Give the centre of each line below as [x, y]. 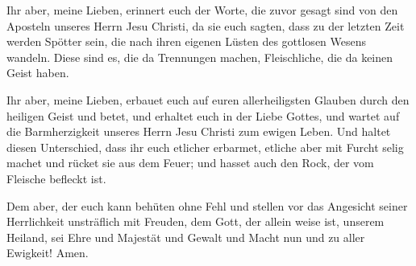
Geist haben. [38, 73]
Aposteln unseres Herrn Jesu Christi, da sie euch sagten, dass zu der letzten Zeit [206, 25]
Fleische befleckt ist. [56, 178]
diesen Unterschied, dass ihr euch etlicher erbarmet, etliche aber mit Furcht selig [205, 147]
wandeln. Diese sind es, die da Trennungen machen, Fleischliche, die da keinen [200, 57]
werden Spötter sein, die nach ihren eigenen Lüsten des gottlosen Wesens [187, 41]
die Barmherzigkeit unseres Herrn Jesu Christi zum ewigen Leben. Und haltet [199, 131]
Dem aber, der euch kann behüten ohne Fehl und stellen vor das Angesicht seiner [207, 205]
